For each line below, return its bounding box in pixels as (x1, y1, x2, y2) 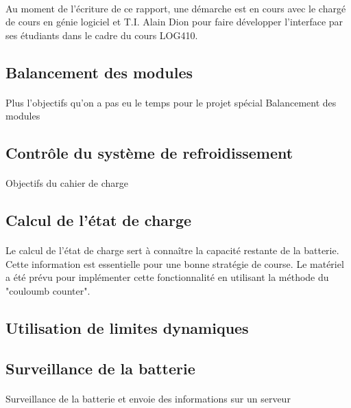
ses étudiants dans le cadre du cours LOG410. (5, 27, 198, 42)
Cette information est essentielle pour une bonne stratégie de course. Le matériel (5, 256, 344, 271)
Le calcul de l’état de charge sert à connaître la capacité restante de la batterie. (5, 243, 339, 258)
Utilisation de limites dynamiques (5, 317, 249, 339)
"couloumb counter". (5, 284, 90, 298)
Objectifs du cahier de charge (5, 176, 129, 190)
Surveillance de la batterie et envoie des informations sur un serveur (5, 391, 291, 405)
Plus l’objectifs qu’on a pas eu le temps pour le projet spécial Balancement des (5, 95, 337, 109)
